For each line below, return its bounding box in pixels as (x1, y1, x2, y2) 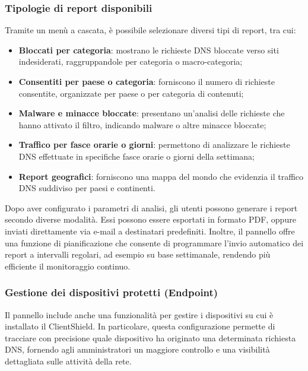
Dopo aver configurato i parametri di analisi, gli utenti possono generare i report (5, 201, 298, 214)
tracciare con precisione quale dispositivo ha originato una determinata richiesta (5, 331, 296, 344)
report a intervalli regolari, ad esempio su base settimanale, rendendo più (5, 248, 271, 261)
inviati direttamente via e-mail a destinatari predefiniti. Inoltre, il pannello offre (5, 224, 295, 237)
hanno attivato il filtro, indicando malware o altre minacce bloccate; (18, 118, 266, 131)
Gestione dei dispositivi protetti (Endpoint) (5, 285, 218, 300)
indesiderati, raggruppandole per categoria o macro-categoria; (18, 55, 243, 68)
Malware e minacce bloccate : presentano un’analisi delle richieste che (18, 107, 285, 119)
